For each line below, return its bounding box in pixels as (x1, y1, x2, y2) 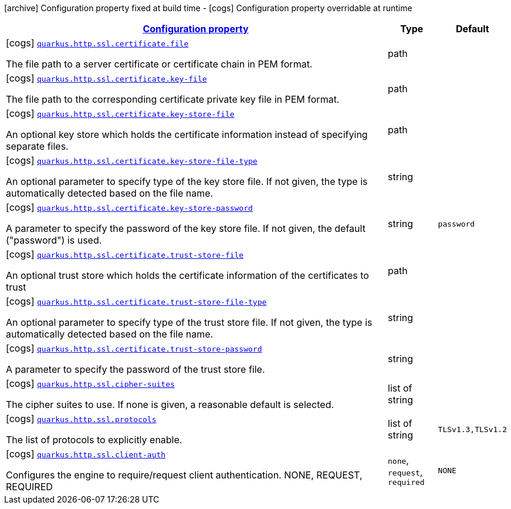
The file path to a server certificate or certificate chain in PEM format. (6, 58, 313, 70)
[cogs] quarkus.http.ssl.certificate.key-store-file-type (6, 154, 258, 166)
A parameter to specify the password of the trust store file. (6, 363, 265, 375)
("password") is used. (6, 234, 102, 246)
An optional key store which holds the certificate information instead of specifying (6, 129, 368, 140)
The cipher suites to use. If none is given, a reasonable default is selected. (6, 399, 334, 410)
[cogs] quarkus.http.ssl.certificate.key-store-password (6, 201, 253, 213)
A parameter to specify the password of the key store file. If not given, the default (6, 223, 366, 234)
